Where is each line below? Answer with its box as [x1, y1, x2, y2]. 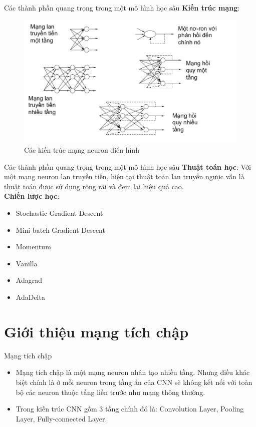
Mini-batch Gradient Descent [16, 224, 105, 235]
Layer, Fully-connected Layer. [16, 413, 107, 423]
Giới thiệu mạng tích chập [4, 321, 189, 341]
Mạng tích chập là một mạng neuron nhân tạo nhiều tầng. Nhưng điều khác [16, 367, 250, 377]
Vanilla [16, 258, 38, 268]
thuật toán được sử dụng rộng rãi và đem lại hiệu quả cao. [4, 181, 184, 191]
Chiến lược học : [4, 191, 60, 201]
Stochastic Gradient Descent [16, 208, 103, 218]
